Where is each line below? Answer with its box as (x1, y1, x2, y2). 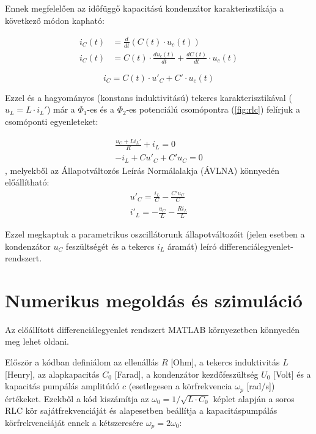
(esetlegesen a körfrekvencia (128, 380, 232, 392)
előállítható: (5, 176, 50, 189)
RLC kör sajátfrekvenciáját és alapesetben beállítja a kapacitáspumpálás (5, 404, 277, 417)
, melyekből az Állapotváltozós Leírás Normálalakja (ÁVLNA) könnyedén (5, 163, 280, 176)
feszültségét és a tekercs (65, 239, 155, 252)
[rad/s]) (246, 380, 275, 392)
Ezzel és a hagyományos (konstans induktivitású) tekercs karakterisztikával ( (5, 91, 292, 103)
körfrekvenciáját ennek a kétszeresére (5, 416, 144, 428)
